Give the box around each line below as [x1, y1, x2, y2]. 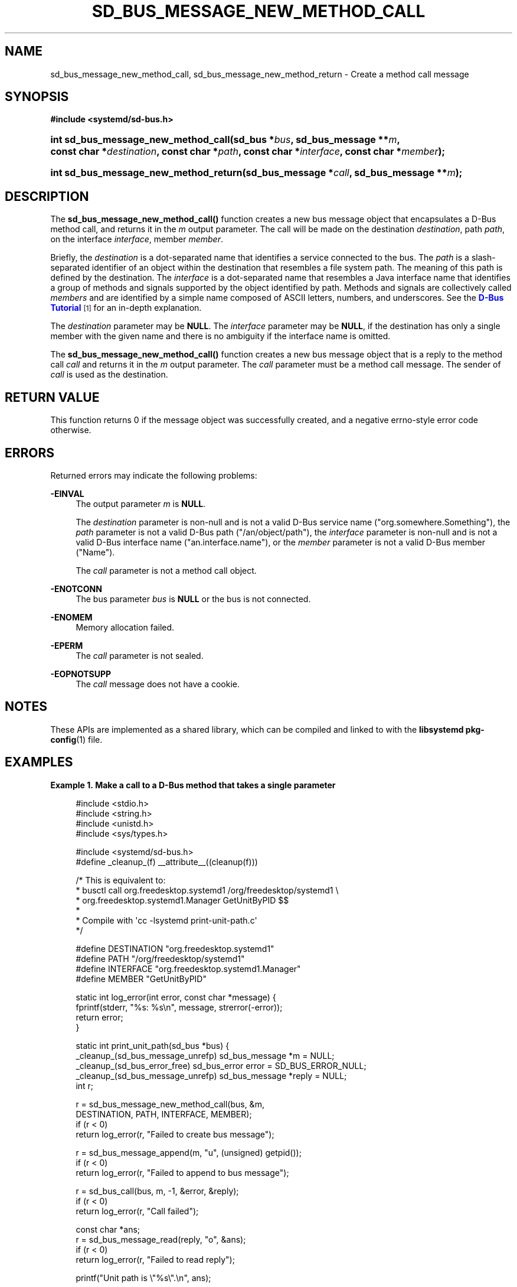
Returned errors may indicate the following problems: [50, 470, 257, 480]
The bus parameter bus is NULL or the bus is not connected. [76, 593, 311, 604]
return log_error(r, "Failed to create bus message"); [76, 1129, 274, 1139]
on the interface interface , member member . [50, 234, 223, 245]
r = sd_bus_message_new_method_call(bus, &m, [76, 1098, 264, 1109]
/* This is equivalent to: [76, 875, 166, 885]
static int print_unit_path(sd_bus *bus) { [76, 1040, 230, 1051]
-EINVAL [50, 488, 84, 499]
